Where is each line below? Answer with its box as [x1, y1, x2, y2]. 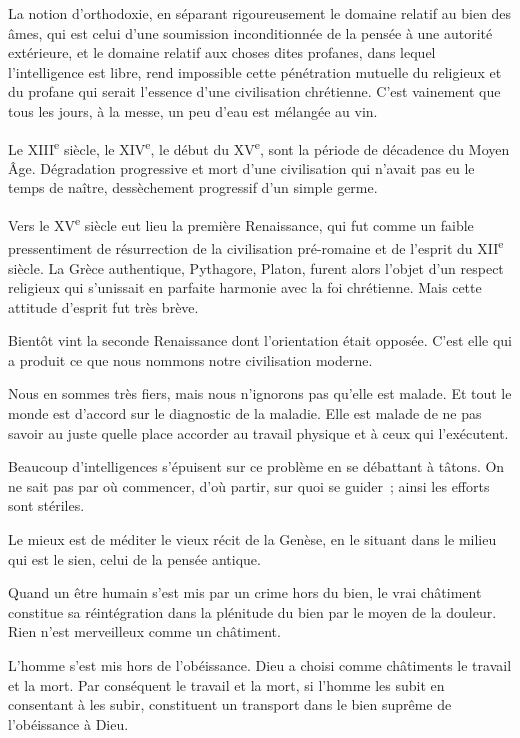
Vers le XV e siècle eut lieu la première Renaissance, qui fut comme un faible [8, 212, 474, 235]
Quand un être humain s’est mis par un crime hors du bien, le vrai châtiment [8, 582, 482, 603]
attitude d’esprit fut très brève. [8, 296, 199, 317]
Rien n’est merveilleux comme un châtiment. [8, 621, 281, 642]
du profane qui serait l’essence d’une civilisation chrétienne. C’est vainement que [8, 81, 501, 102]
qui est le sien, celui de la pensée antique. [8, 548, 261, 569]
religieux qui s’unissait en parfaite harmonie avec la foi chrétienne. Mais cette [8, 277, 482, 298]
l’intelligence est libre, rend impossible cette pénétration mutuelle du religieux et [8, 61, 502, 82]
